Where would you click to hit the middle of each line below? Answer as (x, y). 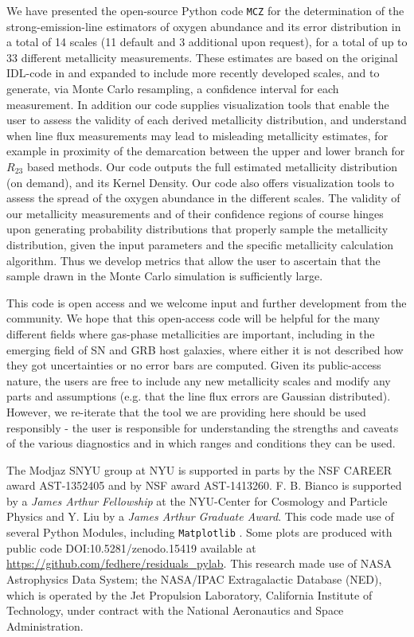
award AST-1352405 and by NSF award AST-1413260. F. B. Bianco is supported (204, 485)
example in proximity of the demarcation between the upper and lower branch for (206, 151)
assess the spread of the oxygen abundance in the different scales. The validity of (203, 198)
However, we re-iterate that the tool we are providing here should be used (186, 411)
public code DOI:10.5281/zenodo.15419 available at (131, 547)
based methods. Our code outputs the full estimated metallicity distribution (212, 166)
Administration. (45, 625)
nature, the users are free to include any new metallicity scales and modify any (199, 380)
